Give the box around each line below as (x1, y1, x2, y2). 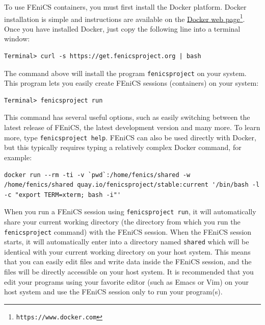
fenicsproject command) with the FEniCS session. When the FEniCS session (4, 226, 252, 237)
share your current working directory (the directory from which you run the (4, 216, 241, 227)
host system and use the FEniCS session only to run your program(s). (4, 286, 223, 297)
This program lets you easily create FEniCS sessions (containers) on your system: (4, 78, 259, 88)
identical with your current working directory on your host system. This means (4, 246, 251, 257)
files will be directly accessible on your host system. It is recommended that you (4, 266, 254, 277)
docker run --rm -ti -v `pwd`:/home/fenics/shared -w (4, 171, 191, 179)
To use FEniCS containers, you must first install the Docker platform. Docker (4, 2, 247, 12)
